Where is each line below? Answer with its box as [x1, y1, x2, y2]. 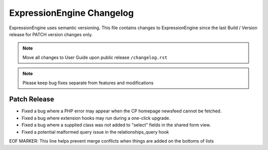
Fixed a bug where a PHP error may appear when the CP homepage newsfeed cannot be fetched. [21, 108, 222, 114]
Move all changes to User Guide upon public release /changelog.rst [22, 54, 168, 60]
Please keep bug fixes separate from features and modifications [22, 80, 154, 86]
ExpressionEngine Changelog [9, 7, 134, 18]
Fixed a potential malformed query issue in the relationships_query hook [21, 129, 169, 135]
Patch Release [9, 95, 55, 103]
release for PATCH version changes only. [9, 31, 93, 37]
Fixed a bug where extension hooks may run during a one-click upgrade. [21, 115, 171, 121]
